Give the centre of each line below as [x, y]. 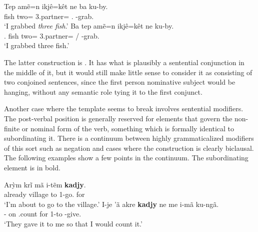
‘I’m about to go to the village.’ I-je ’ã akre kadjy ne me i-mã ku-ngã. [111, 204]
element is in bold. [32, 167]
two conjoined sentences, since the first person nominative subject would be [120, 82]
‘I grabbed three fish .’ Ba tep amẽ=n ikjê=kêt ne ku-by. [89, 26]
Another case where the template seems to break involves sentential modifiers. [124, 108]
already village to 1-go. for [44, 194]
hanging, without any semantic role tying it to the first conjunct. [103, 91]
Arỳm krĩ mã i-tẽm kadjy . [45, 184]
